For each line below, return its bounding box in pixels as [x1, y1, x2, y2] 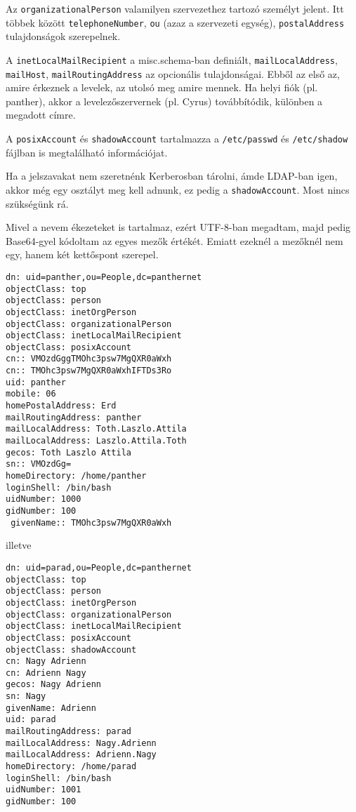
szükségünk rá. [6, 196, 69, 211]
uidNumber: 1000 [6, 494, 81, 505]
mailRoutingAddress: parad [6, 726, 131, 737]
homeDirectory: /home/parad [6, 761, 137, 772]
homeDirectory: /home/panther [6, 471, 147, 481]
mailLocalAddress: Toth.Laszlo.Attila [6, 424, 187, 434]
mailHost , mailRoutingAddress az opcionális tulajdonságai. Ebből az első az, [6, 66, 340, 81]
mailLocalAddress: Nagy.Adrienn [6, 738, 157, 748]
